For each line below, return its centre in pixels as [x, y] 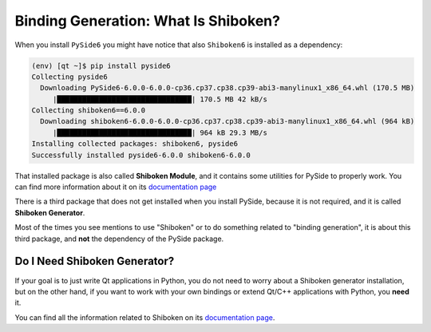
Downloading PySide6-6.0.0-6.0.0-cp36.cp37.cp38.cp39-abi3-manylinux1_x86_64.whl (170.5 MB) [227, 88]
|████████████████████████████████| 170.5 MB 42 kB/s [160, 99]
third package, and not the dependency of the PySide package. [119, 239]
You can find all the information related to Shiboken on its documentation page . [145, 317]
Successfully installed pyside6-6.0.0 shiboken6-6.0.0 [141, 155]
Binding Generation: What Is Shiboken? [148, 21]
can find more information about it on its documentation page [116, 187]
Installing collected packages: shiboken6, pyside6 [135, 144]
